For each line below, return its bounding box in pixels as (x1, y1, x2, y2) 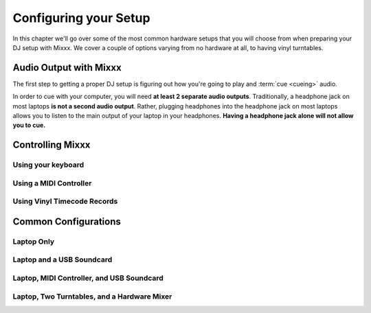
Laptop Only (12, 237, 55, 246)
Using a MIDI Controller (12, 178, 92, 188)
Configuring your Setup (12, 10, 150, 25)
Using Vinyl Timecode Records (12, 196, 118, 206)
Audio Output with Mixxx (12, 62, 122, 73)
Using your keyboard (12, 160, 85, 170)
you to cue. (12, 121, 46, 130)
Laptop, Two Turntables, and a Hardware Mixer (12, 292, 172, 301)
